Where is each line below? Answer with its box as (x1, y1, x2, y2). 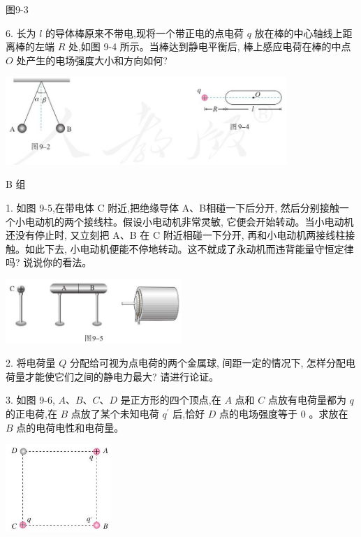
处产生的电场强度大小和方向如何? (16, 52, 168, 67)
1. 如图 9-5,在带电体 (6, 200, 94, 215)
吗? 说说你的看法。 (6, 255, 92, 270)
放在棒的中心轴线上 (254, 25, 343, 40)
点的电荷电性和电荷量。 (16, 420, 124, 434)
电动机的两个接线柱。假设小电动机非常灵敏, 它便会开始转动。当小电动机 (24, 214, 354, 228)
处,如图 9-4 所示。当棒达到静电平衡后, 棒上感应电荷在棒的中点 (68, 39, 351, 54)
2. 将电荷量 (6, 355, 56, 370)
